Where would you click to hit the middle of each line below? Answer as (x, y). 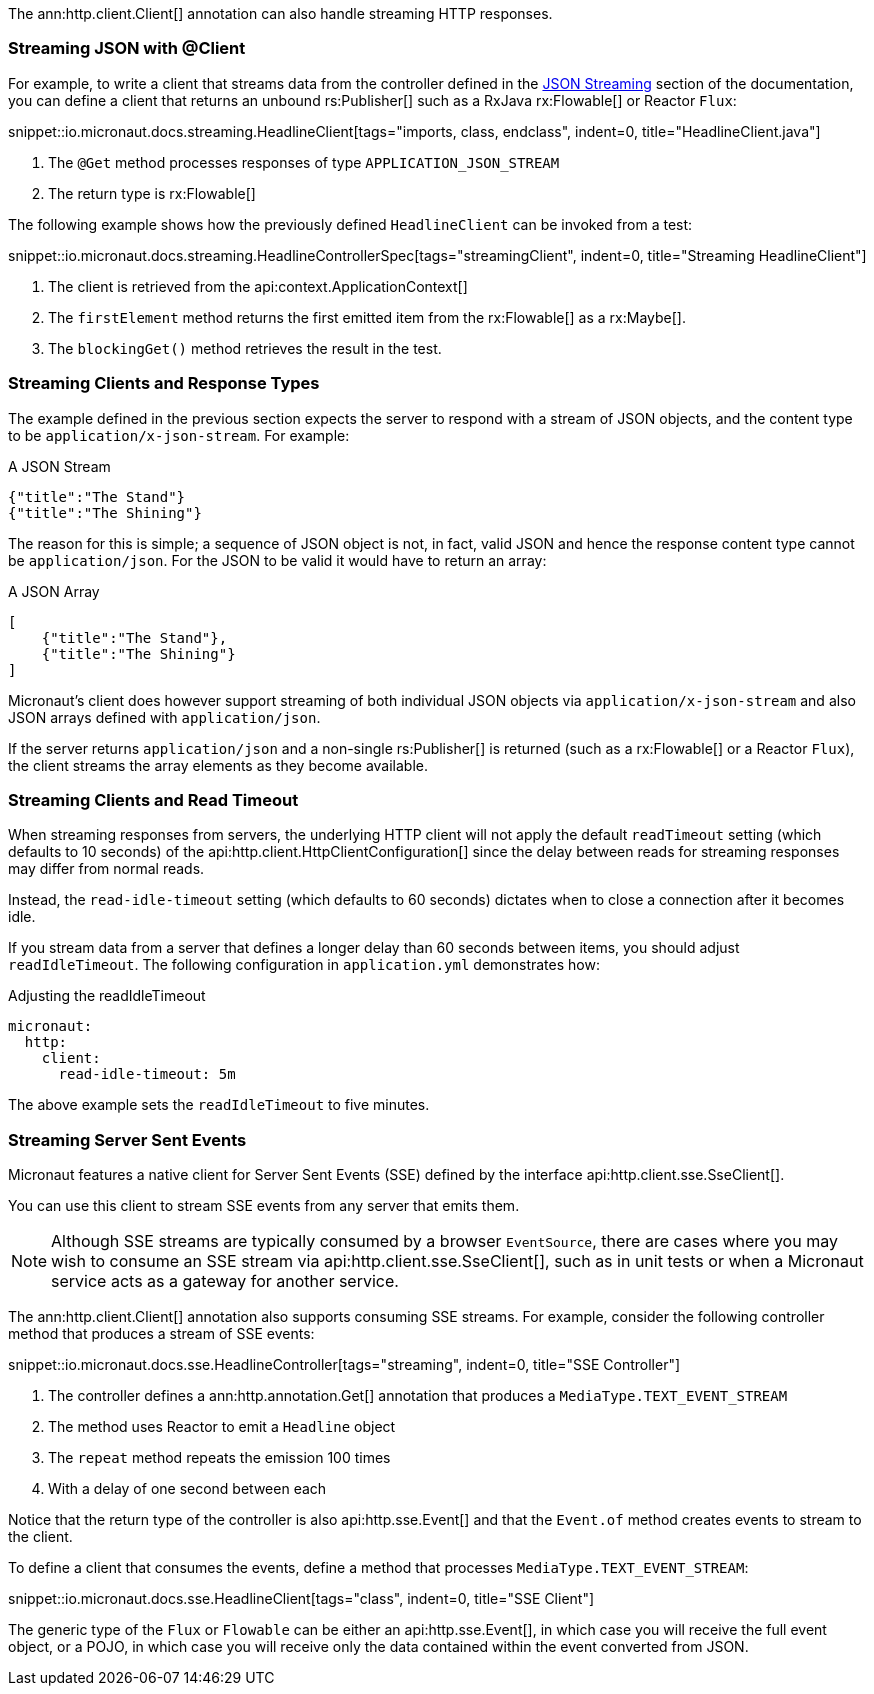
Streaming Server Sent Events (127, 1139)
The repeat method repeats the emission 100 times (219, 1457)
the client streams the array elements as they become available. (218, 765)
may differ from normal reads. (106, 869)
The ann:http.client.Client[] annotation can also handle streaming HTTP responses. (280, 13)
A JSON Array (54, 591)
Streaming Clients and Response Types (164, 383)
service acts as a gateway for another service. (225, 1281)
